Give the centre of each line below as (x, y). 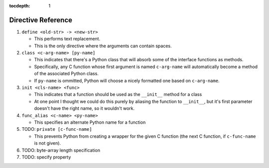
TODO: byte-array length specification (61, 150)
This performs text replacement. (67, 39)
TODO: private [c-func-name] (57, 129)
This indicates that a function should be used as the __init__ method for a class (118, 94)
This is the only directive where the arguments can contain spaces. (103, 46)
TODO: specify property (46, 157)
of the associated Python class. (67, 74)
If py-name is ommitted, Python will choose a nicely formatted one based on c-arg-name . (127, 81)
